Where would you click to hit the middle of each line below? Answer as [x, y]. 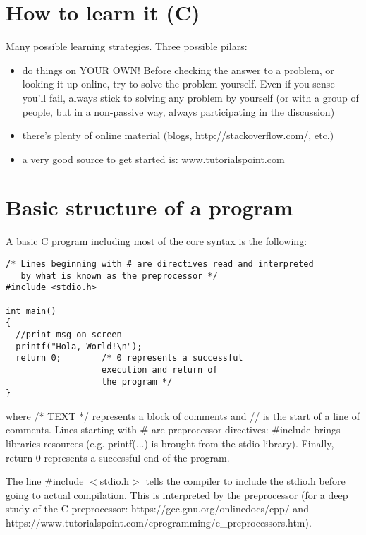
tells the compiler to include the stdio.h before [245, 481]
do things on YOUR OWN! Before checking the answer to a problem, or [178, 70]
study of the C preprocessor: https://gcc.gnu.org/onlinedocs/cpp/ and [157, 509]
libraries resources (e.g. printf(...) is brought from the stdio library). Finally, [170, 444]
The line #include [45, 481]
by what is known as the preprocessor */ [119, 276]
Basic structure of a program [150, 207]
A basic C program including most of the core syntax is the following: [157, 241]
